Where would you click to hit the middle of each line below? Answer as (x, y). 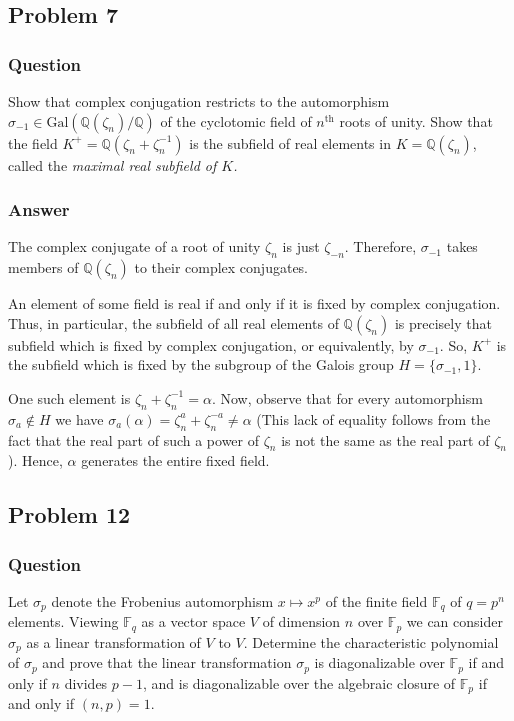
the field (33, 142)
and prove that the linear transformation (167, 662)
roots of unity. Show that (416, 120)
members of (43, 267)
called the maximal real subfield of (112, 164)
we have (79, 418)
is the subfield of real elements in (290, 142)
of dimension (301, 621)
